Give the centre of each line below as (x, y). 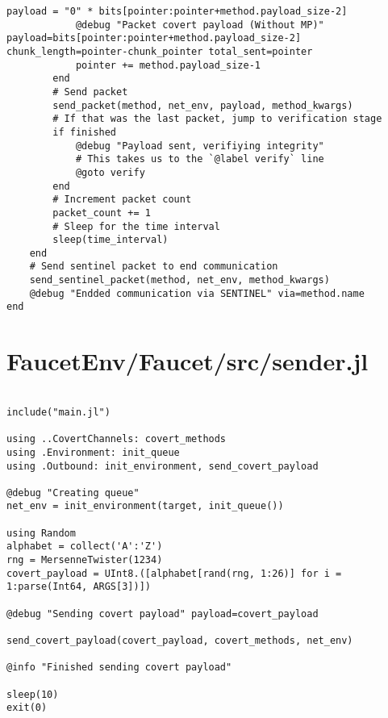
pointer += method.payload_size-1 (168, 65)
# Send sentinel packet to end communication (154, 267)
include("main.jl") (58, 412)
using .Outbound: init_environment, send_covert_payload (163, 466)
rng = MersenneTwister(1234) (85, 560)
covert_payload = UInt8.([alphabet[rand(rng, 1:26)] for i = (174, 573)
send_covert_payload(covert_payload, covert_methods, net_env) (180, 641)
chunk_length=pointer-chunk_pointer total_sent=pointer (160, 51)
